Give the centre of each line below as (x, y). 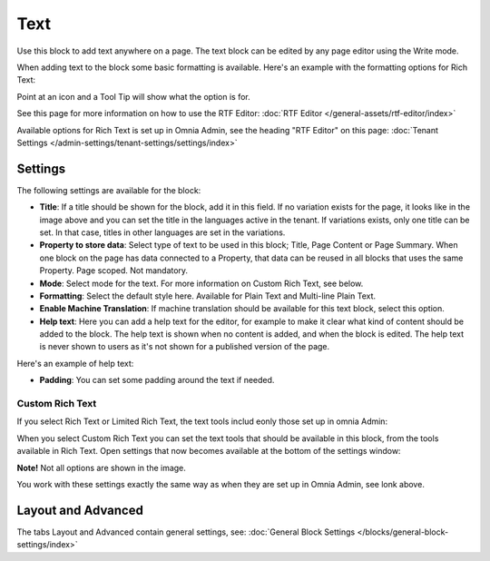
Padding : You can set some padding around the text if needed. (157, 380)
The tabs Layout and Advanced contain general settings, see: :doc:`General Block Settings (186, 532)
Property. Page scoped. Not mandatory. (114, 271)
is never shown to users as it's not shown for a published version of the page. (185, 347)
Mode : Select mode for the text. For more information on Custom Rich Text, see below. (201, 283)
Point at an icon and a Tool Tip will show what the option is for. (134, 96)
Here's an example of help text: (75, 363)
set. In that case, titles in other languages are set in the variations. (162, 232)
